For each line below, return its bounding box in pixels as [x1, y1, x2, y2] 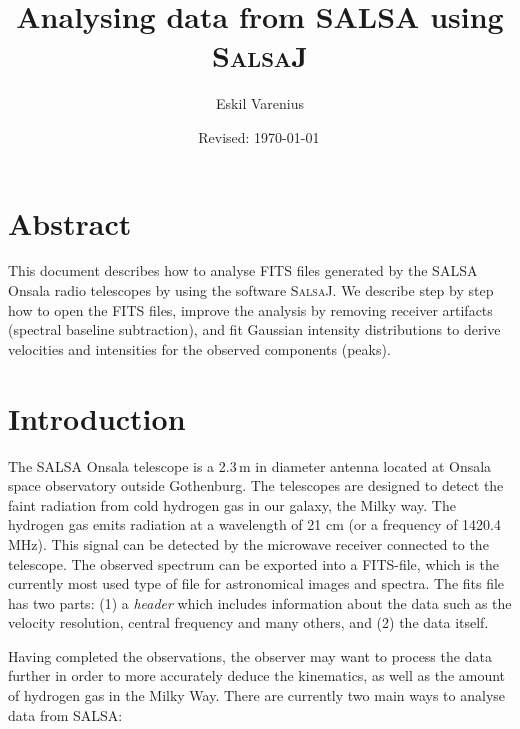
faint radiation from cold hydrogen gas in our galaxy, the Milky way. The [8, 494, 456, 515]
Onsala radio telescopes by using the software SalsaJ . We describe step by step [8, 280, 494, 301]
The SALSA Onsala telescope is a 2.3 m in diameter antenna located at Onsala [8, 455, 492, 476]
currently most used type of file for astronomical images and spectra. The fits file [8, 573, 505, 594]
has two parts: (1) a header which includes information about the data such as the [8, 592, 512, 613]
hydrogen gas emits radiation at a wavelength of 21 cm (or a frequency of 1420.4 [8, 514, 502, 535]
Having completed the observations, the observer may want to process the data [8, 645, 492, 666]
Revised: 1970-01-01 [198, 126, 320, 147]
